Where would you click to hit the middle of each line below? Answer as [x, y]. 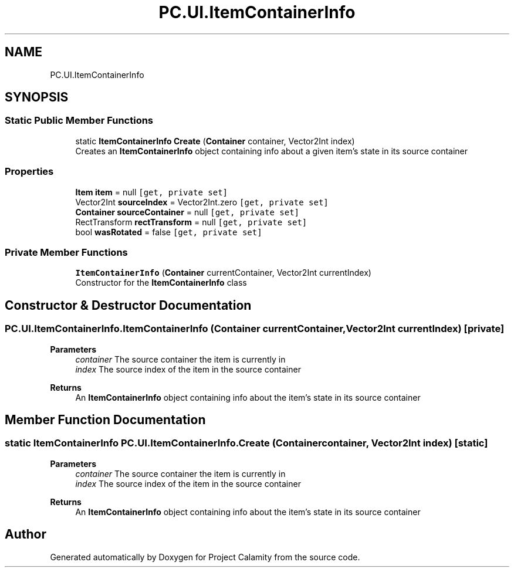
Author [26, 534]
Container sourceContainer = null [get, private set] [187, 212]
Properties [29, 172]
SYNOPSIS [37, 97]
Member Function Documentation [105, 419]
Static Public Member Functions [79, 121]
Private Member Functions [66, 252]
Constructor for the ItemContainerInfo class [161, 283]
